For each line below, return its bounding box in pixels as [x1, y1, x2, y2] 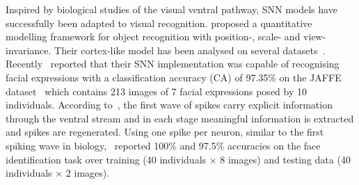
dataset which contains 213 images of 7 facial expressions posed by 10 [6, 83, 307, 98]
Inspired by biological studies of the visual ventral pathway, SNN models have [6, 2, 337, 16]
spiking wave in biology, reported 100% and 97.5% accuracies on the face [6, 138, 321, 152]
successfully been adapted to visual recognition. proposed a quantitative [6, 15, 312, 30]
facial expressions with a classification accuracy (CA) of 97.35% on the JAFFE [6, 70, 342, 84]
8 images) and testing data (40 [220, 152, 351, 166]
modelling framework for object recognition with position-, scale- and [6, 29, 301, 44]
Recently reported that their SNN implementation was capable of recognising [6, 56, 340, 71]
